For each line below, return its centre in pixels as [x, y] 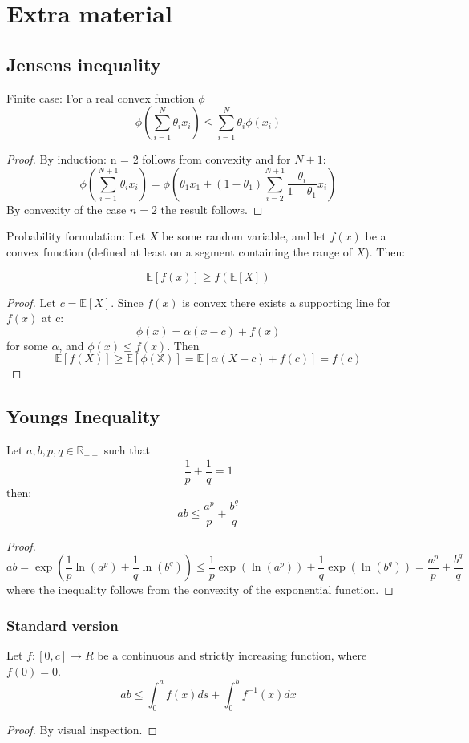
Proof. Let [31, 302]
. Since [127, 302]
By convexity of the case [67, 209]
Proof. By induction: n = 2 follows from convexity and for [149, 159]
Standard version [63, 625]
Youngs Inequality [83, 416]
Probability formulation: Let [76, 236]
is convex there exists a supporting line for [287, 302]
